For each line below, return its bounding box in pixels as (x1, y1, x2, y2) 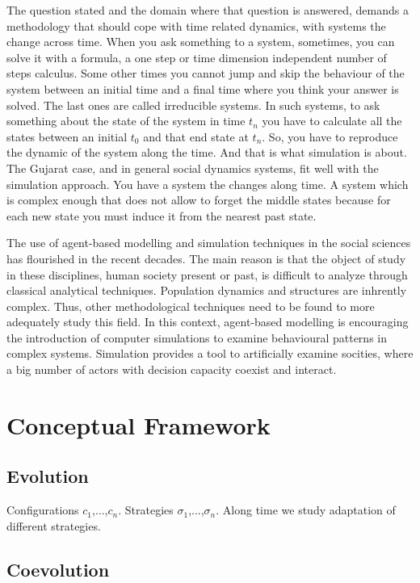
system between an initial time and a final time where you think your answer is (6, 80, 399, 97)
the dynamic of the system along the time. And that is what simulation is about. (6, 144, 407, 161)
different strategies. (6, 517, 101, 534)
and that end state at (143, 128, 249, 145)
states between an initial (6, 128, 128, 145)
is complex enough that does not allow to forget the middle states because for (6, 191, 391, 208)
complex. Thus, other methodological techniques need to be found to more (6, 297, 375, 314)
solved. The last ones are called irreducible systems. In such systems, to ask (6, 96, 380, 113)
